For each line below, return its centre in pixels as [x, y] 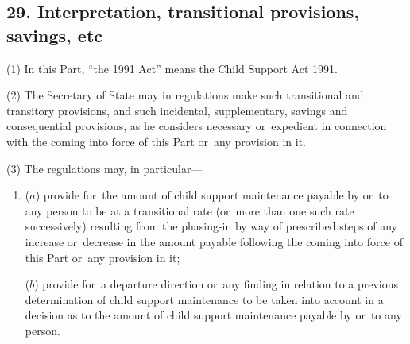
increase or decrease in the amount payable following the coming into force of [214, 241]
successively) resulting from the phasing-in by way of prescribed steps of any [211, 226]
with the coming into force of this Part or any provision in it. [156, 141]
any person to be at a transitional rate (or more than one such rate [190, 210]
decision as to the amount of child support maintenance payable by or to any [213, 315]
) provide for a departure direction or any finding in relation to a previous [217, 284]
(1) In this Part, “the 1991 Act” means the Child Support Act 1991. [172, 68]
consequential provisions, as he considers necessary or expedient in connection [197, 126]
